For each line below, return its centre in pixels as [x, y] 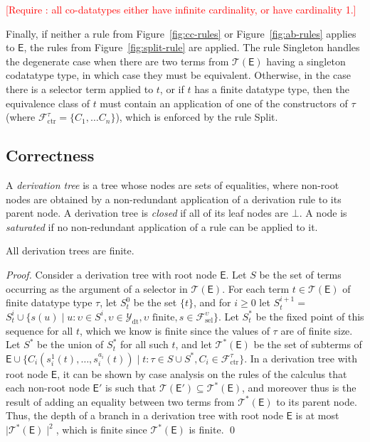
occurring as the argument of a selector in [97, 288]
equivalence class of [48, 103]
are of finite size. [317, 330]
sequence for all [39, 330]
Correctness [50, 155]
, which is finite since [101, 430]
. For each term [256, 288]
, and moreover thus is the [299, 388]
